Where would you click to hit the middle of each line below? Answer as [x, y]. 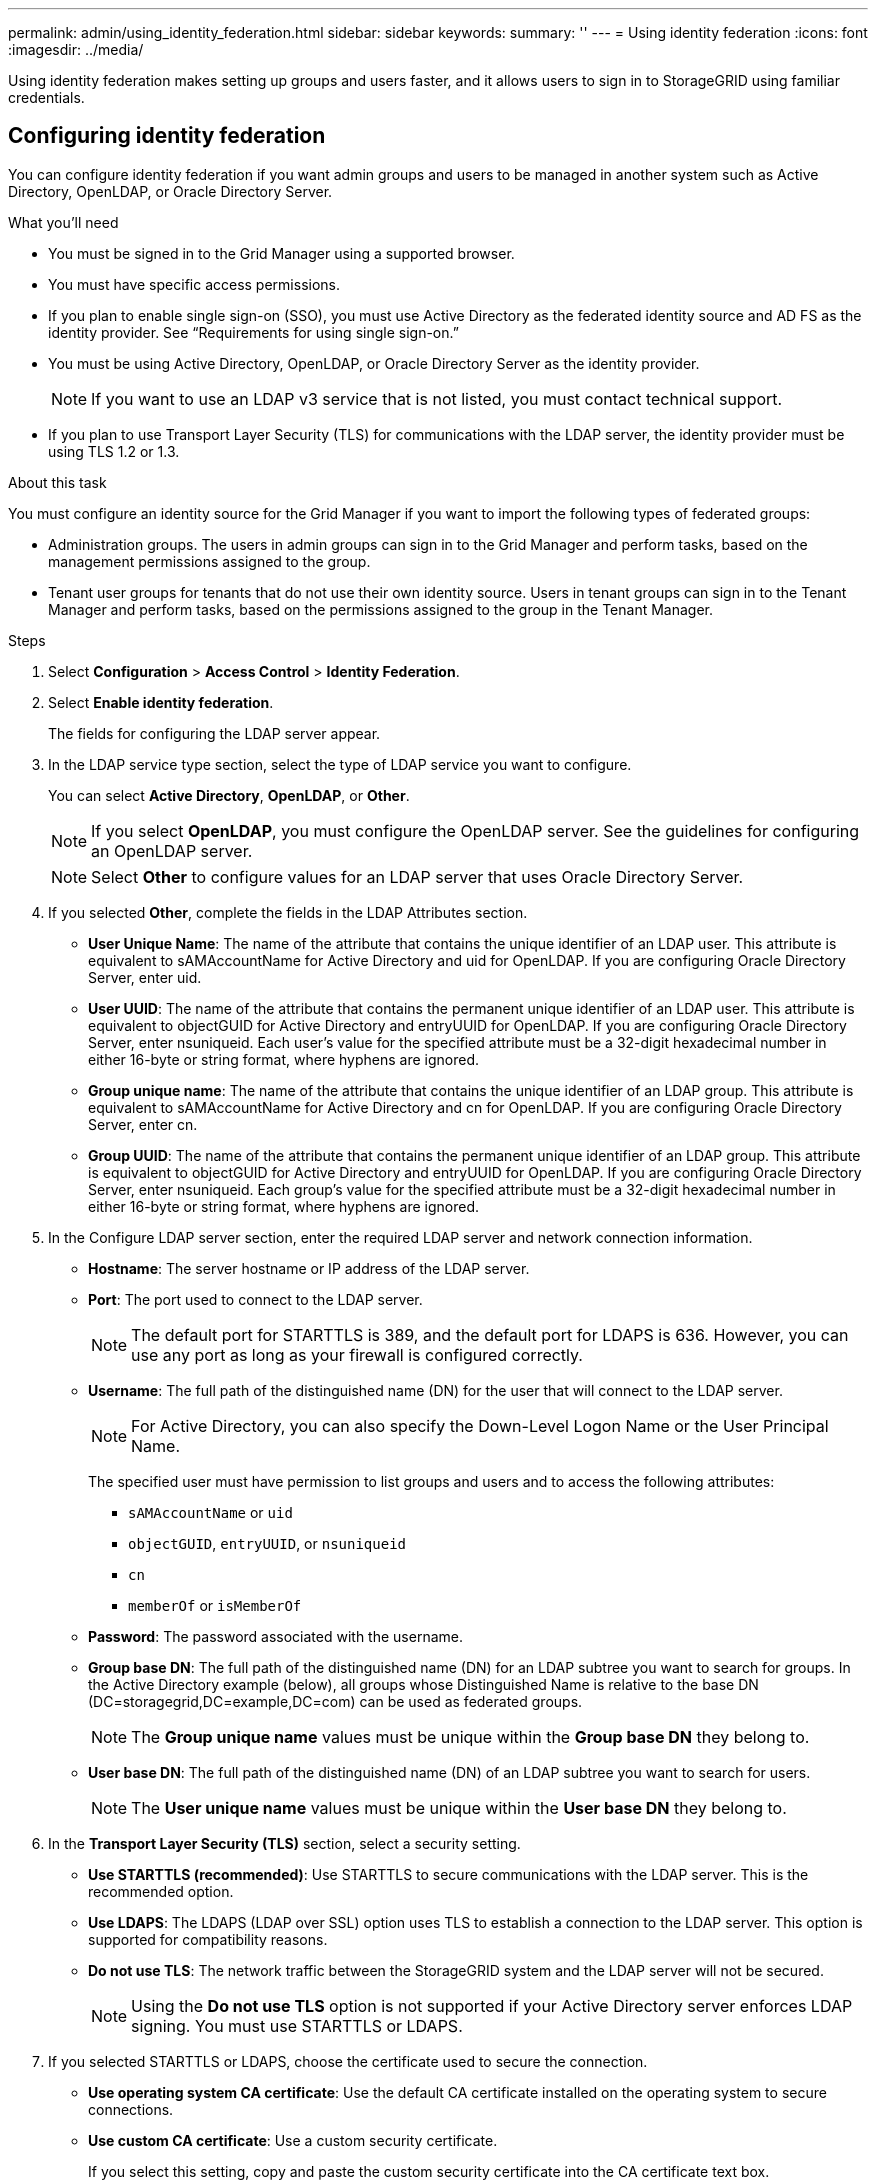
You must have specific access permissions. [194, 284]
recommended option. [161, 1891]
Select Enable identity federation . [161, 702]
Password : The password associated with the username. [275, 1636]
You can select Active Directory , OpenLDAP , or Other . [229, 795]
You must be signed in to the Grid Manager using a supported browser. [281, 253]
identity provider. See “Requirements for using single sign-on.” [253, 332]
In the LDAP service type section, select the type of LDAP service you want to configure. [340, 764]
